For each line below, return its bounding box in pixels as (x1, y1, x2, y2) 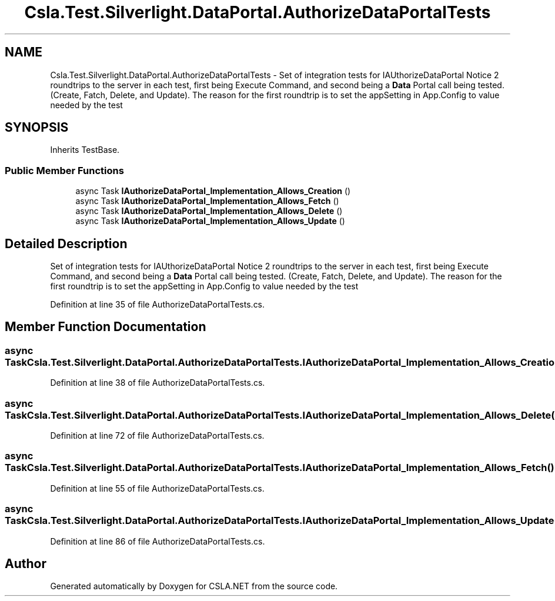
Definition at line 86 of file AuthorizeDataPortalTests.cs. (50, 536, 265, 546)
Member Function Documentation (5, 319, 206, 335)
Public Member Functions (5, 164, 124, 176)
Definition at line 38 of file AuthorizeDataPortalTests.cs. (50, 378, 265, 388)
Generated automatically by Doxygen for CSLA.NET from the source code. (50, 581, 338, 592)
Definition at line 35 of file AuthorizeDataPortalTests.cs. (50, 299, 265, 310)
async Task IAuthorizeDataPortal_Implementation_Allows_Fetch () (75, 196, 339, 206)
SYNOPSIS (5, 120, 69, 135)
